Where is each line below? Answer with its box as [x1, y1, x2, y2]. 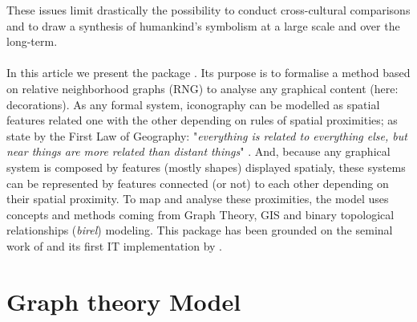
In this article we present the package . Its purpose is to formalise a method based [6, 64, 411, 81]
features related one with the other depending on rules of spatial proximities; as [6, 112, 398, 128]
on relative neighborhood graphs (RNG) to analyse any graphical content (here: [6, 79, 399, 96]
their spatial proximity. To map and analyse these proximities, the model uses [6, 190, 389, 207]
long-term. [6, 33, 58, 50]
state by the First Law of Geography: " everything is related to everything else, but [6, 127, 407, 144]
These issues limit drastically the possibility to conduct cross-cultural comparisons [6, 2, 411, 18]
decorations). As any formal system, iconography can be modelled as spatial [6, 96, 380, 112]
